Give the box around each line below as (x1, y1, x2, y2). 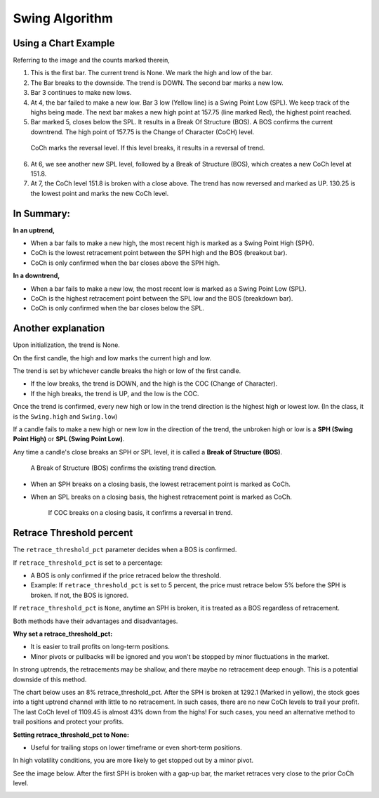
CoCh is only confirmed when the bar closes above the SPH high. (30, 259, 220, 267)
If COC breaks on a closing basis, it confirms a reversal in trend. (48, 509, 233, 517)
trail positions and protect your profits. (13, 717, 124, 726)
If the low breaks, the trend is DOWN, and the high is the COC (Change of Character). (30, 379, 278, 388)
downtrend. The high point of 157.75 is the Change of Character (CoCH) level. (30, 127, 255, 136)
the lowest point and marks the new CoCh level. (30, 189, 169, 197)
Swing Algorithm (13, 11, 114, 26)
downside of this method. (13, 675, 87, 683)
